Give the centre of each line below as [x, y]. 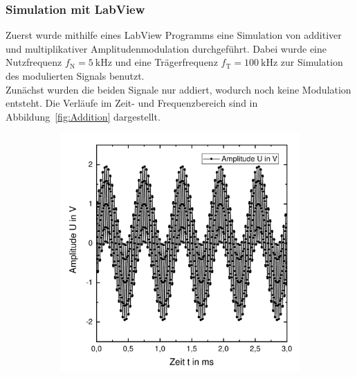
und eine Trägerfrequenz [166, 62]
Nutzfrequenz [34, 62]
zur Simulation [312, 62]
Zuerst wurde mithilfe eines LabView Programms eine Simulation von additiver [174, 35]
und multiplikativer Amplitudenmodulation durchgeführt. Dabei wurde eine [166, 48]
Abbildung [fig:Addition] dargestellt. [83, 116]
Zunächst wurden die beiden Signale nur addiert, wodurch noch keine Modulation [178, 89]
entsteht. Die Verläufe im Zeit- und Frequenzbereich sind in [132, 103]
